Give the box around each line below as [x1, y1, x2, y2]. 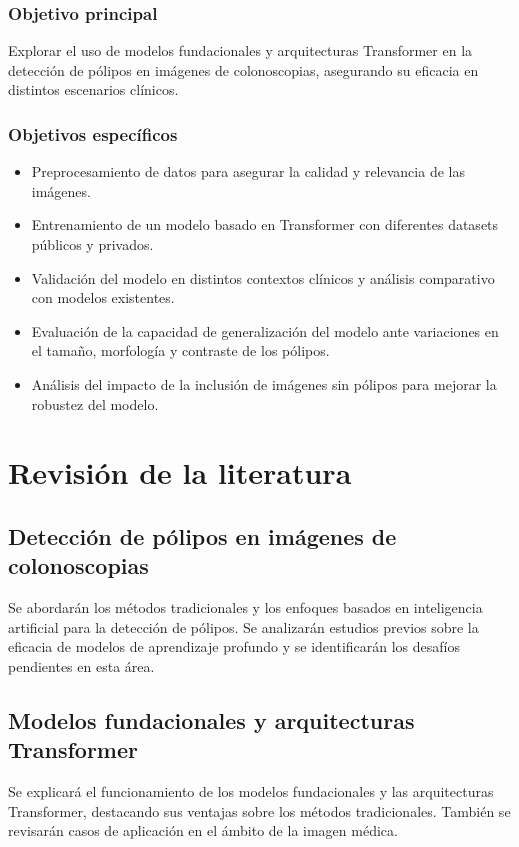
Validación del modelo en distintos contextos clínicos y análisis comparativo [31, 267, 495, 288]
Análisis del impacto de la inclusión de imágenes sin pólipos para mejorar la [31, 373, 497, 394]
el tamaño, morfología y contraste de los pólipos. [31, 340, 330, 361]
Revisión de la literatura [8, 452, 352, 493]
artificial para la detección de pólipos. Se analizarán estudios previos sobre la [8, 616, 479, 637]
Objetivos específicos [8, 121, 178, 146]
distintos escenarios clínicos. [8, 79, 179, 100]
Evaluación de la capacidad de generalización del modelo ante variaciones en [31, 320, 499, 341]
